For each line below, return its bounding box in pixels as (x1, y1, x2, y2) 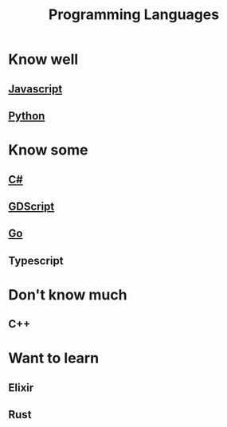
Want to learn (8, 349, 100, 367)
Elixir (8, 381, 34, 394)
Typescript (8, 253, 64, 268)
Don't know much (8, 285, 127, 304)
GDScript (8, 199, 55, 213)
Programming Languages (48, 6, 220, 24)
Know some (8, 141, 88, 159)
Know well (8, 50, 79, 69)
